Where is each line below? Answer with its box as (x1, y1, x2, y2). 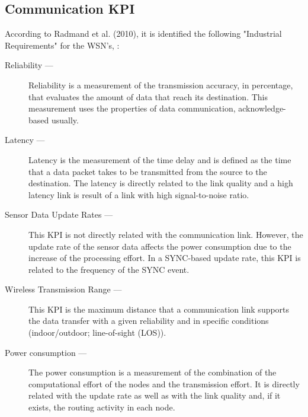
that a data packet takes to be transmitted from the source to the (28, 165, 267, 177)
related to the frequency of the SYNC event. (28, 263, 190, 275)
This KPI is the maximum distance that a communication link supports (28, 303, 290, 315)
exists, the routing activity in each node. (28, 401, 175, 413)
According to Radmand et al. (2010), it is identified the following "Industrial (5, 27, 282, 40)
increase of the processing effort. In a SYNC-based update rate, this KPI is (28, 252, 301, 264)
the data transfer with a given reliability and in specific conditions (28, 314, 269, 327)
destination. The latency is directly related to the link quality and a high (28, 177, 293, 189)
